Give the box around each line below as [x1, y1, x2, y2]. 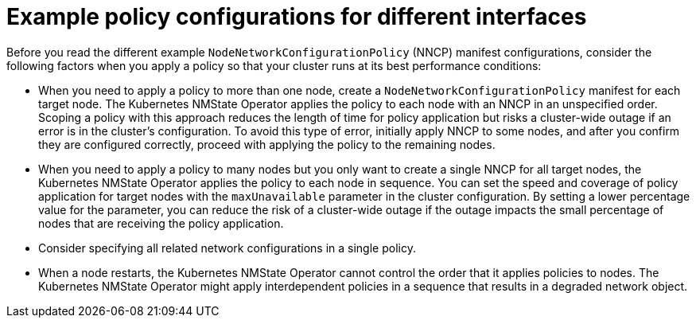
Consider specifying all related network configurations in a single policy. [38, 240, 416, 255]
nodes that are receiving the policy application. [38, 216, 284, 230]
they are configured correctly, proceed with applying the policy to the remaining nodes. [38, 137, 496, 151]
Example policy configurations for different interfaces [6, 3, 587, 30]
